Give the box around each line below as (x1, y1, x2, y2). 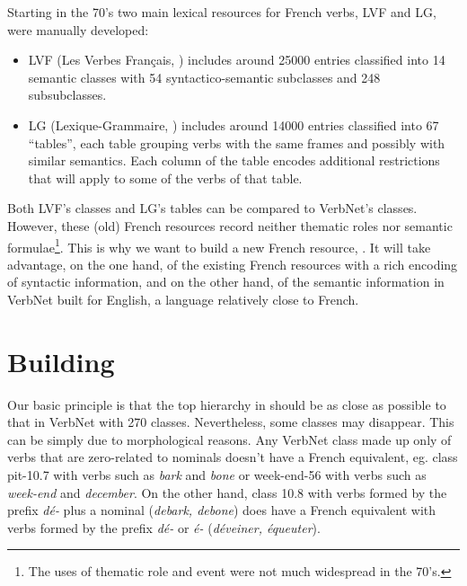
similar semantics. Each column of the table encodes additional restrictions (28, 151, 440, 170)
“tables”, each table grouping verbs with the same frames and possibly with (28, 133, 445, 152)
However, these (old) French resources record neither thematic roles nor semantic (7, 216, 453, 235)
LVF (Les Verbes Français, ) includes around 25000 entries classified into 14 (28, 50, 445, 69)
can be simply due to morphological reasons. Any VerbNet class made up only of (7, 430, 452, 448)
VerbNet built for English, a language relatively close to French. (7, 289, 359, 308)
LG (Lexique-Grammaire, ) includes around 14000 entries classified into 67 (28, 115, 439, 134)
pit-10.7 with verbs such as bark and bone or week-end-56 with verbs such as (7, 466, 427, 484)
